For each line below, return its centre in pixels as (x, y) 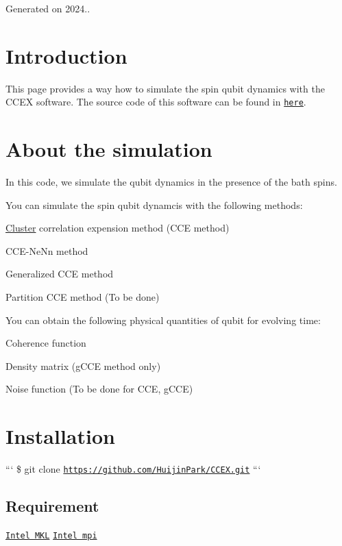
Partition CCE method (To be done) (83, 297)
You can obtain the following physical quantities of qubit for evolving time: (163, 320)
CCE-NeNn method (47, 250)
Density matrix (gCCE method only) (83, 365)
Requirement (52, 506)
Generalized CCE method (60, 274)
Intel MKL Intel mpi (51, 536)
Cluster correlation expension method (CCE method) (118, 228)
